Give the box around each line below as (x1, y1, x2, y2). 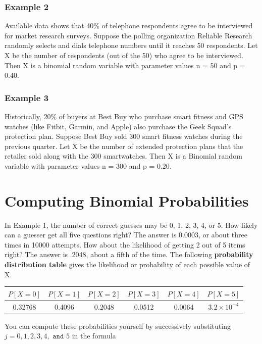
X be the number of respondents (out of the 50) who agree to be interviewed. (5, 50, 243, 60)
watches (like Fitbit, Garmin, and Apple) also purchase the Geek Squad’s (5, 121, 232, 131)
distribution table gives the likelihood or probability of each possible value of (5, 259, 250, 270)
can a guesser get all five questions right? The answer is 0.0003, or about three (5, 229, 247, 240)
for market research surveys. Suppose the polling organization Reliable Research (5, 30, 252, 40)
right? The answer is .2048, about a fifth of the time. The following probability (5, 249, 253, 260)
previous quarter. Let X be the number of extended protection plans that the (5, 140, 243, 151)
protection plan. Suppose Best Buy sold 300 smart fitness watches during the (5, 131, 243, 141)
